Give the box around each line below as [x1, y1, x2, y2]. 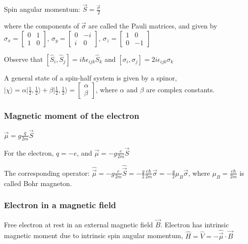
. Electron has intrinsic [160, 219, 229, 229]
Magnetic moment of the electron [4, 109, 139, 122]
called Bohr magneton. [4, 178, 72, 188]
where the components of [4, 21, 79, 31]
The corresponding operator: [4, 167, 90, 178]
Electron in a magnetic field [4, 199, 116, 211]
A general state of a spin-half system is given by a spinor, [4, 72, 177, 82]
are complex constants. [146, 84, 215, 95]
